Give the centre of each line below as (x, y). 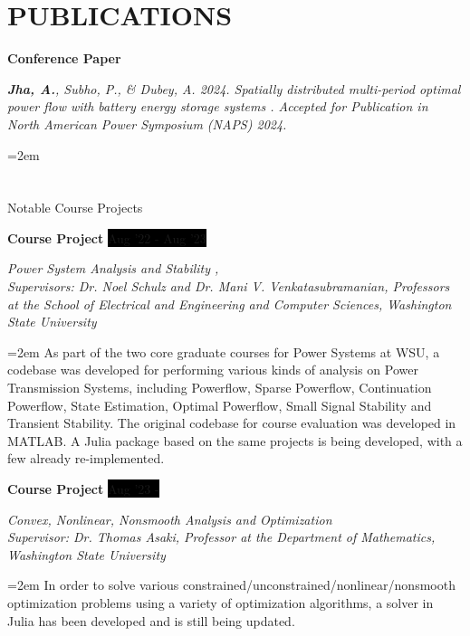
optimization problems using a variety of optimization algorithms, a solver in (221, 602)
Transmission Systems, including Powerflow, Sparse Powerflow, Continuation (220, 388)
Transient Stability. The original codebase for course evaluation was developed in (232, 423)
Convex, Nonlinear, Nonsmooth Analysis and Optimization (170, 519)
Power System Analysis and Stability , (113, 268)
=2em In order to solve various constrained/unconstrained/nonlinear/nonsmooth (231, 585)
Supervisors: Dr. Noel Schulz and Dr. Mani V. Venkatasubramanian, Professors (229, 286)
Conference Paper (64, 58)
